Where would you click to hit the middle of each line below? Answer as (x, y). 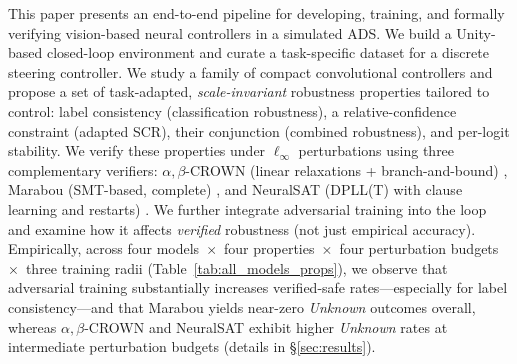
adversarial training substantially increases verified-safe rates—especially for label (258, 287)
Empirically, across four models (104, 248)
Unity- (476, 32)
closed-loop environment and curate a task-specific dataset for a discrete (267, 52)
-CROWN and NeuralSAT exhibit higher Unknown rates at (266, 326)
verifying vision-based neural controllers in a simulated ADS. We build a (230, 32)
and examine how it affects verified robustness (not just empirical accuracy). (242, 228)
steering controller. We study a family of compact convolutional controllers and (250, 71)
